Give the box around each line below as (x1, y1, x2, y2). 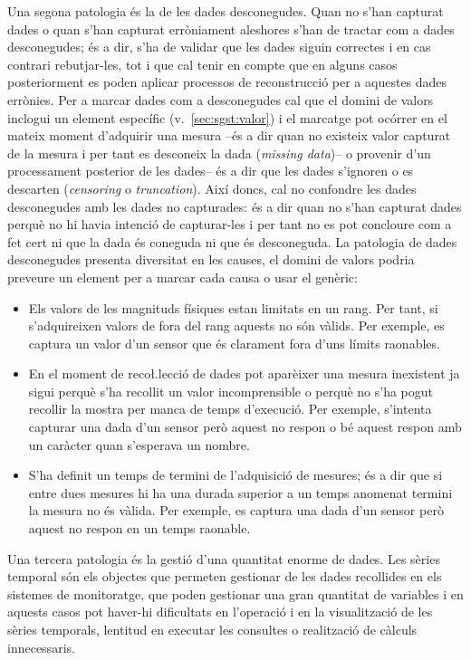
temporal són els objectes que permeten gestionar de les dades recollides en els (7, 567, 442, 586)
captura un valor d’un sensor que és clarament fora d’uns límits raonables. (28, 333, 440, 352)
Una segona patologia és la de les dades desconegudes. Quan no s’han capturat (7, 2, 444, 20)
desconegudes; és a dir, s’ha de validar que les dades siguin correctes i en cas (7, 37, 431, 56)
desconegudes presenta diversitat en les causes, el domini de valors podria (7, 250, 415, 269)
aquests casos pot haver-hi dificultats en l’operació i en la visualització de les (7, 602, 433, 621)
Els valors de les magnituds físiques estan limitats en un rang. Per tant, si (28, 298, 438, 317)
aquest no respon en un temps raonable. (28, 519, 251, 538)
